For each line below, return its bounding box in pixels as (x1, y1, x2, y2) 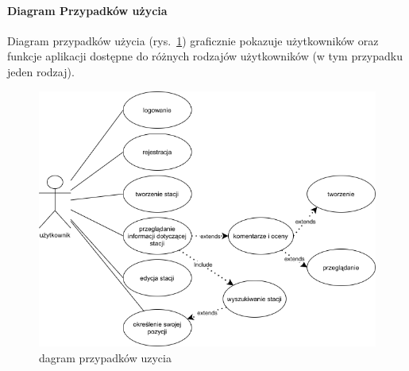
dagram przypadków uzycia (39, 349, 172, 365)
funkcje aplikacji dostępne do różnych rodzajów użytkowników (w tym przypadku (7, 48, 403, 64)
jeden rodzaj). (7, 63, 75, 79)
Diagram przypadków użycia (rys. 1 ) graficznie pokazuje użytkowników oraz (7, 32, 379, 48)
